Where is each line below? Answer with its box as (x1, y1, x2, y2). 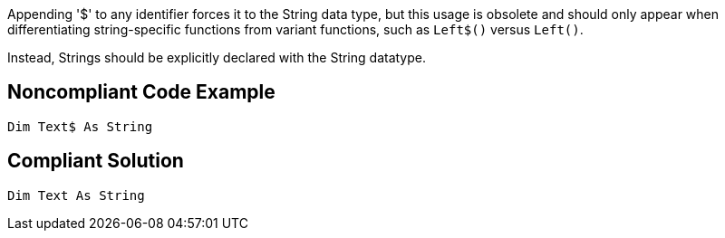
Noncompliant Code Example (7, 81, 275, 104)
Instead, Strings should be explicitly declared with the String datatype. (7, 50, 426, 65)
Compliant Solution (7, 149, 184, 173)
